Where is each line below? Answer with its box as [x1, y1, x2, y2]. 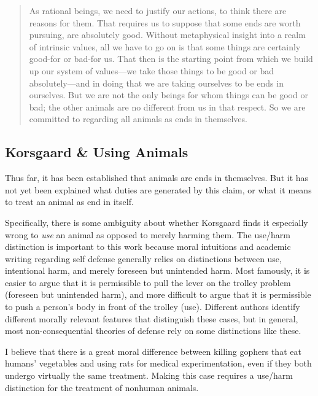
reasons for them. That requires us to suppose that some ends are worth [29, 16, 301, 29]
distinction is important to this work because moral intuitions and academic [5, 240, 291, 253]
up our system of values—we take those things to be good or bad [29, 64, 274, 77]
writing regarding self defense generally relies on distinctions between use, [5, 252, 282, 265]
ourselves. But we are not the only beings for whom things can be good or [29, 88, 308, 101]
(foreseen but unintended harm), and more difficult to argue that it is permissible [5, 288, 311, 301]
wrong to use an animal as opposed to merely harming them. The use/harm [5, 228, 290, 241]
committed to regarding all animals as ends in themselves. [29, 112, 247, 125]
